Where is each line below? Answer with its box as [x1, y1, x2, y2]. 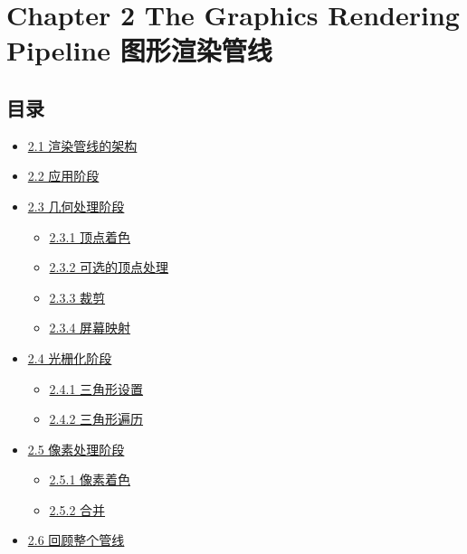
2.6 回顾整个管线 [27, 531, 125, 549]
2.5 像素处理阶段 [27, 439, 125, 458]
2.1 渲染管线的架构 [27, 136, 138, 155]
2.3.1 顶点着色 [49, 227, 131, 246]
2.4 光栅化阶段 [27, 348, 112, 367]
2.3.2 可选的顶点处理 [49, 258, 169, 277]
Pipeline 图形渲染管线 [6, 32, 272, 69]
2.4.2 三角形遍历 [49, 409, 144, 428]
